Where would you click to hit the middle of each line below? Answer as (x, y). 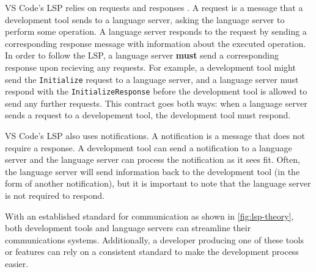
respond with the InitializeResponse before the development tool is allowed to (156, 91)
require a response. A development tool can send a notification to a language (149, 147)
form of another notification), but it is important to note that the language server (158, 183)
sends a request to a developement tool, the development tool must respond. (148, 115)
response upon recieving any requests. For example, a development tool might (150, 67)
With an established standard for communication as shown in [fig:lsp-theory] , (149, 216)
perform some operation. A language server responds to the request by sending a (156, 31)
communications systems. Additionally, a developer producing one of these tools (154, 239)
